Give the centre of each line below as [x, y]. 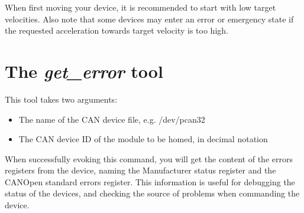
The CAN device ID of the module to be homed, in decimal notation [143, 139]
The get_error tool [84, 71]
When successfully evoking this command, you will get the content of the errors [149, 158]
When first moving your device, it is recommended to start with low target [140, 7]
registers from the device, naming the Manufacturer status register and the [140, 170]
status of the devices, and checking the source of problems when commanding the [152, 193]
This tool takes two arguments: [61, 99]
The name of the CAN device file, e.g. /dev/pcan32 [112, 119]
